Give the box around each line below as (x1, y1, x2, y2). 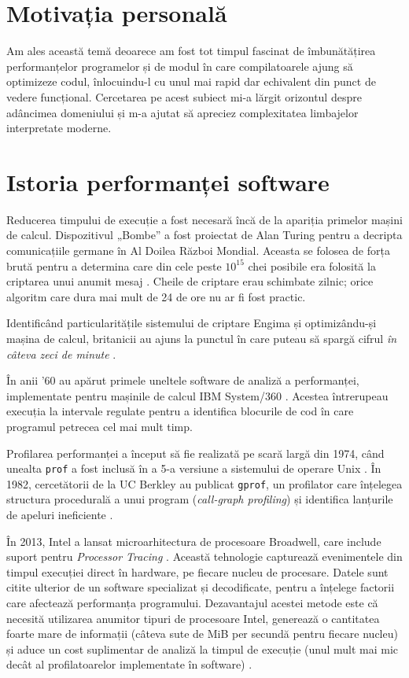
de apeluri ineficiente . (6, 507, 113, 523)
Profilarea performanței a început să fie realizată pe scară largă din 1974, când (6, 444, 385, 461)
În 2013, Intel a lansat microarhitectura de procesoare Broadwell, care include (6, 532, 381, 549)
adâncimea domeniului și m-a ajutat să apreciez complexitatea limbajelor (6, 104, 359, 120)
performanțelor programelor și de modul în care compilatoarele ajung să (6, 57, 353, 74)
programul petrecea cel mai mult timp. (6, 418, 193, 434)
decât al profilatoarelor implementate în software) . (6, 656, 252, 672)
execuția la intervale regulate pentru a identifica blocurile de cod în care (6, 403, 354, 419)
